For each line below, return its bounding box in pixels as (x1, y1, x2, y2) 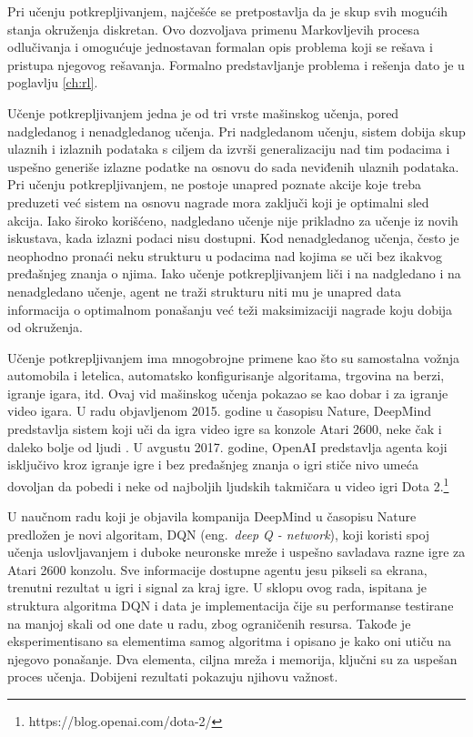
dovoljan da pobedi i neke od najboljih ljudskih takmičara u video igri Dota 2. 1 (7, 473, 449, 495)
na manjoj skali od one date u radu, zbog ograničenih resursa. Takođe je (7, 613, 411, 632)
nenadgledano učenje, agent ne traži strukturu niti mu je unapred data (7, 281, 402, 300)
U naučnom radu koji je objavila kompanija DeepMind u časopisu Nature (7, 507, 417, 526)
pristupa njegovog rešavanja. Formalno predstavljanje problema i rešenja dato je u (7, 55, 465, 74)
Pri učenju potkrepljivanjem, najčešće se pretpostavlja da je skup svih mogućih (7, 2, 448, 20)
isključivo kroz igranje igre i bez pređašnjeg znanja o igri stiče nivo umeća (7, 455, 418, 474)
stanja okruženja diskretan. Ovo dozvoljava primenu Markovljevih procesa (7, 19, 420, 38)
